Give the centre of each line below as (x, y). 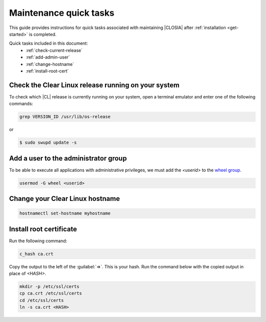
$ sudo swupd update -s (48, 143)
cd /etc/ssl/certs (42, 300)
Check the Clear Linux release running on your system (94, 85)
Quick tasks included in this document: (49, 43)
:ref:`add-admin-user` (48, 57)
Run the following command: (38, 241)
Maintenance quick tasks (62, 13)
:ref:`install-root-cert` (47, 71)
